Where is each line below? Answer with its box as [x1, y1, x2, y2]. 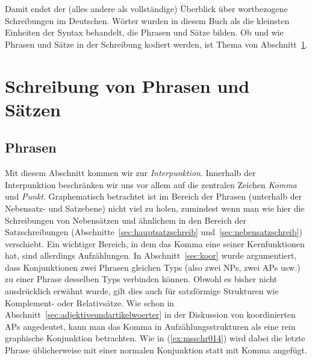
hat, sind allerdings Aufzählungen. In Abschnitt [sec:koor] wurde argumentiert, [5, 249, 297, 262]
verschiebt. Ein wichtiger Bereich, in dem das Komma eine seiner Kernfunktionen [5, 237, 305, 250]
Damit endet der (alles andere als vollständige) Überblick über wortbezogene [5, 2, 288, 14]
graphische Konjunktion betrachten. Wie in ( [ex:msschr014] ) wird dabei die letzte [5, 332, 305, 344]
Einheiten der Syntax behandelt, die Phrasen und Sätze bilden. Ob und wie [5, 26, 284, 39]
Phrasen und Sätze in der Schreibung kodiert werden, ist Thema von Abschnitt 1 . [5, 37, 308, 50]
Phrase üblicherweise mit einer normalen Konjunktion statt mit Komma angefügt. [5, 344, 307, 356]
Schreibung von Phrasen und [5, 73, 250, 98]
